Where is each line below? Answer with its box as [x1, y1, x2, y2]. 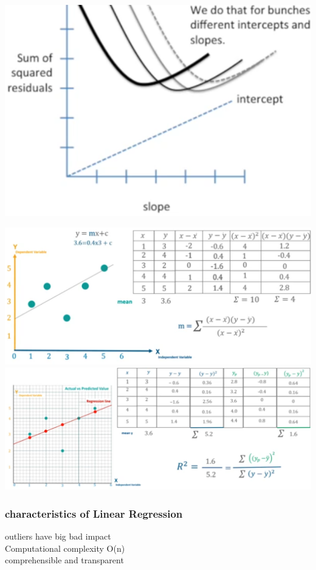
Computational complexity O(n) [5, 541, 125, 554]
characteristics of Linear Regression [5, 506, 183, 521]
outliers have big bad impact [5, 529, 111, 542]
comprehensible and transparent [5, 554, 124, 566]
